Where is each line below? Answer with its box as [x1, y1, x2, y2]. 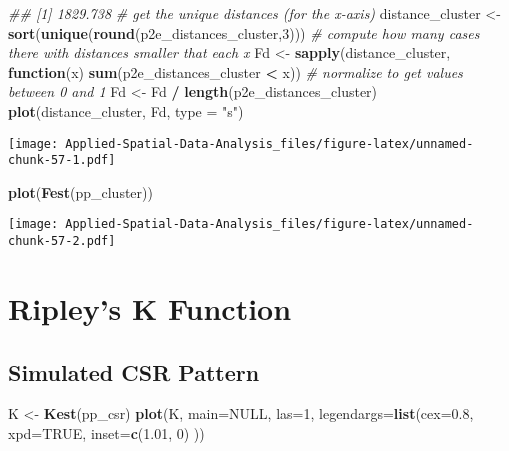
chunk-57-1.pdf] [8, 153, 116, 168]
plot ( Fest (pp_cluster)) [8, 181, 153, 202]
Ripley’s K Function [8, 287, 292, 328]
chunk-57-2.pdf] [8, 234, 116, 249]
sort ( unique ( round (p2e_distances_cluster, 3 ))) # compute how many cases [8, 22, 480, 43]
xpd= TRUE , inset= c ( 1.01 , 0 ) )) [8, 422, 205, 443]
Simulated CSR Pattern [8, 356, 260, 387]
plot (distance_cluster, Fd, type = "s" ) [8, 100, 244, 121]
